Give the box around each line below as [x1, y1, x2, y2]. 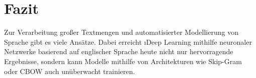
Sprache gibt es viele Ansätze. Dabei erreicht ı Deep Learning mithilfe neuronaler [4, 36, 252, 47]
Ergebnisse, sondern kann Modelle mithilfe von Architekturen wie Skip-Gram [4, 56, 242, 66]
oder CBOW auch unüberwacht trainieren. [4, 66, 135, 76]
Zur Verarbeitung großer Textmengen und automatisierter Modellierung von [4, 27, 238, 37]
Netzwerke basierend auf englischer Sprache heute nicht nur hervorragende [4, 46, 233, 57]
